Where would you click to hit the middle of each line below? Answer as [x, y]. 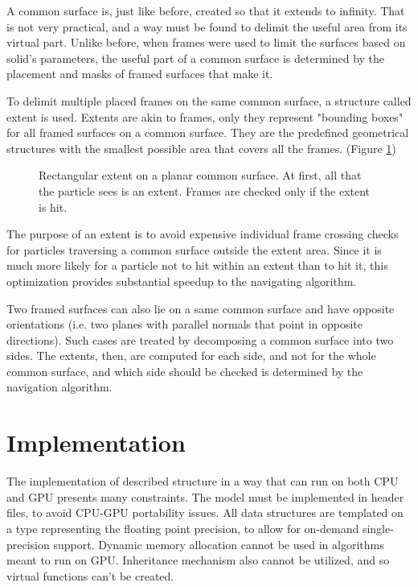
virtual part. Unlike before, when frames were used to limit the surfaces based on [206, 42]
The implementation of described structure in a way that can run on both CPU [203, 481]
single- [378, 528]
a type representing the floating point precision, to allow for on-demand [183, 528]
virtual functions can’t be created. [90, 575]
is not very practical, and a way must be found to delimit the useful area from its [207, 26]
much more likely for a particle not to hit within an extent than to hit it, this [197, 265]
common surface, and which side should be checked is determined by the [185, 371]
